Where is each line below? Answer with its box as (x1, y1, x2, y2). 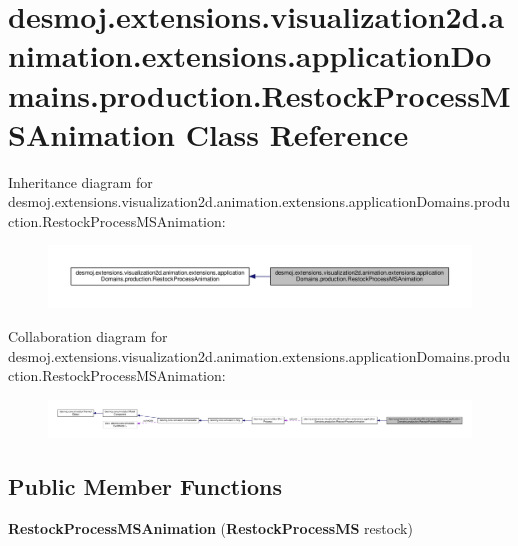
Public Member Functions (8, 471, 282, 502)
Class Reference (185, 113, 409, 154)
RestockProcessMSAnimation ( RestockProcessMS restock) (8, 518, 413, 539)
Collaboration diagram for (8, 326, 168, 346)
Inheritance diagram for (8, 171, 153, 192)
